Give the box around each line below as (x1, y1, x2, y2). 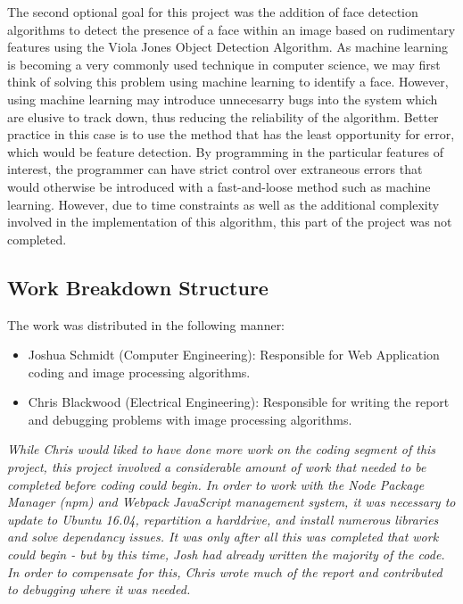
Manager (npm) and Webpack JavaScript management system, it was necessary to (7, 492, 456, 511)
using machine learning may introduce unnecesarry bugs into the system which (7, 89, 438, 108)
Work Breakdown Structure (7, 273, 269, 301)
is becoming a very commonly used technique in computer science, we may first (7, 54, 441, 73)
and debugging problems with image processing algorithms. (28, 410, 352, 428)
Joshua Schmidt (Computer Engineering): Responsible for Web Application (28, 345, 440, 364)
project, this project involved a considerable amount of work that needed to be (7, 458, 426, 476)
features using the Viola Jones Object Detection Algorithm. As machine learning (7, 37, 448, 56)
